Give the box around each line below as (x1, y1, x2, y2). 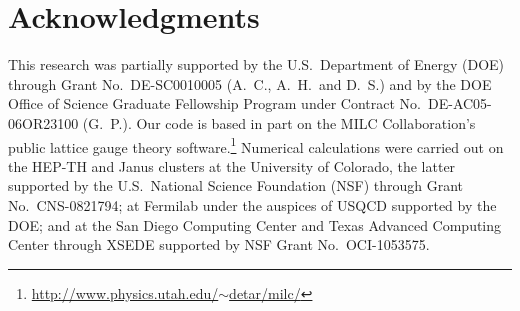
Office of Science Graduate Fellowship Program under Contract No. (8, 93, 421, 114)
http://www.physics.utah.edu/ (31, 282, 219, 303)
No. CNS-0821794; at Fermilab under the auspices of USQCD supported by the (8, 194, 497, 215)
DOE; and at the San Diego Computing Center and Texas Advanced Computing (8, 214, 502, 235)
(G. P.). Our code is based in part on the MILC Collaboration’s (82, 112, 476, 133)
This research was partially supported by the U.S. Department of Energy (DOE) (8, 54, 505, 75)
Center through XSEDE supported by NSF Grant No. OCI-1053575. (8, 234, 430, 255)
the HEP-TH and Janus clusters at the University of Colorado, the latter (8, 155, 456, 176)
